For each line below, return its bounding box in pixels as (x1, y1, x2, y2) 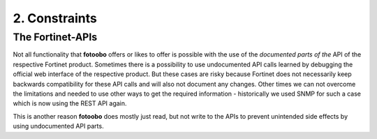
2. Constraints (13, 10, 98, 26)
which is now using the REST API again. (13, 99, 127, 108)
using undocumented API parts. (13, 122, 104, 131)
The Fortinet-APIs (13, 31, 98, 43)
